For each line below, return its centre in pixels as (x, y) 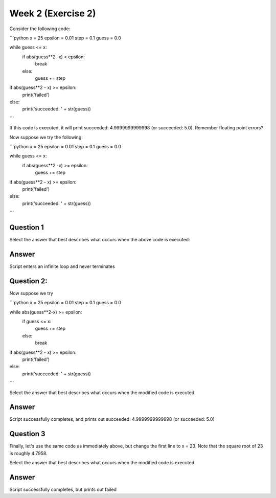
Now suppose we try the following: (46, 137)
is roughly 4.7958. (29, 453)
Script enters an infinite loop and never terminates (62, 266)
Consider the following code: (40, 29)
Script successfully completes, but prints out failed (63, 490)
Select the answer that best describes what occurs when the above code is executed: (100, 240)
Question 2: (29, 281)
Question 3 (27, 434)
